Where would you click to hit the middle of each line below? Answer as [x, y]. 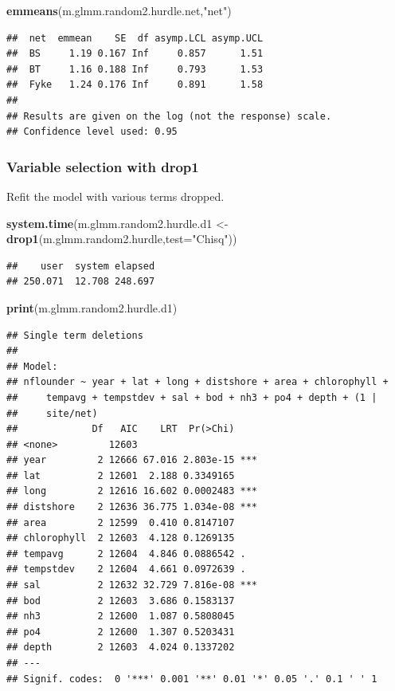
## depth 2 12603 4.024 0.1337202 [121, 648]
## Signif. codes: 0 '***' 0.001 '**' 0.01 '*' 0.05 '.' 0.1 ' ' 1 [192, 679]
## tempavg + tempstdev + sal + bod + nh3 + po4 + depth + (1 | [192, 397]
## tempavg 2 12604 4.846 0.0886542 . [126, 554]
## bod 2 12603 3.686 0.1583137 [121, 601]
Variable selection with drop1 [103, 166]
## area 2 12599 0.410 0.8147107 [121, 522]
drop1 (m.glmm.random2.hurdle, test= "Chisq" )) [122, 239]
